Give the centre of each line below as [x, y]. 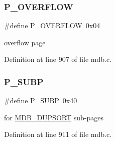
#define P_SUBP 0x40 [41, 100]
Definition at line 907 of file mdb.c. [58, 59]
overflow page [25, 42]
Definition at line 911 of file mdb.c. [58, 134]
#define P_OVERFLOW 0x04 [52, 25]
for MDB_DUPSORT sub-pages [54, 117]
